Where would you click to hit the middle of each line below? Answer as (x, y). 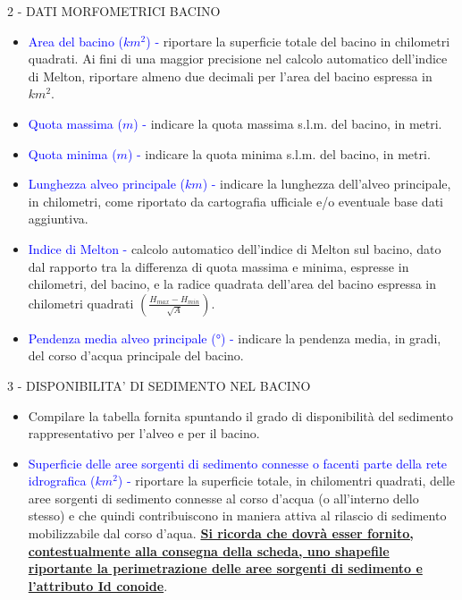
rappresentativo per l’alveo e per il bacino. (144, 433)
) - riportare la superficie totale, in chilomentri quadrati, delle (286, 481)
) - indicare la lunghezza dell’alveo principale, (327, 184)
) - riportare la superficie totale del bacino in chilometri (298, 41)
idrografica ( (62, 481)
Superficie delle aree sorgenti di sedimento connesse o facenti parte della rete (238, 463)
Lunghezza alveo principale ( (107, 184)
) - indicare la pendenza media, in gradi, (331, 338)
